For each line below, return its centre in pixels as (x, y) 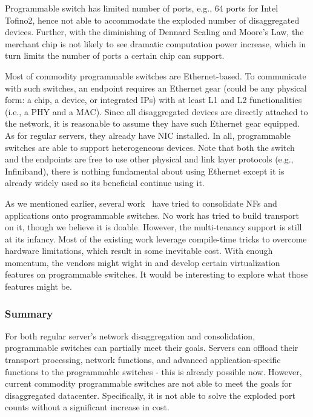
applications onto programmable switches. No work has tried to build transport (152, 215)
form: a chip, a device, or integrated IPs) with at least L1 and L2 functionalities (153, 100)
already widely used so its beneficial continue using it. (105, 183)
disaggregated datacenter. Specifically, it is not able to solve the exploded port (150, 395)
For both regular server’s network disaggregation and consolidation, (130, 335)
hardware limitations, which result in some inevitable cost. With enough (139, 251)
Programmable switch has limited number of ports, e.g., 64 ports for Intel (142, 8)
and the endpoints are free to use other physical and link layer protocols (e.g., (149, 159)
